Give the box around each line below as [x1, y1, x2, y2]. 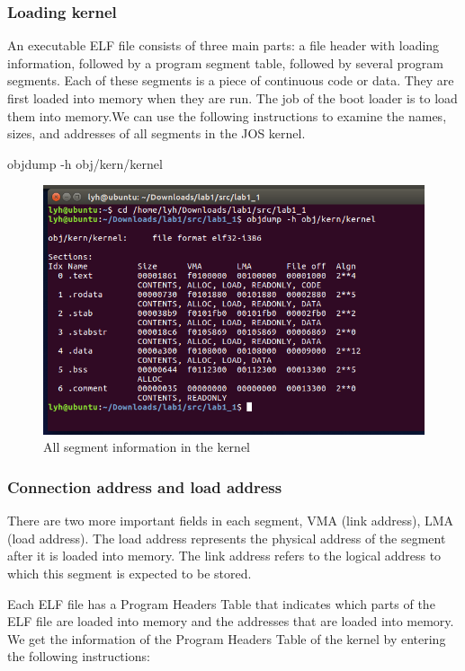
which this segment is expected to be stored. [7, 563, 252, 582]
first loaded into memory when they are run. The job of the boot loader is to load [7, 89, 458, 107]
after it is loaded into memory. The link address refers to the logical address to [7, 546, 442, 565]
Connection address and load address [7, 475, 282, 498]
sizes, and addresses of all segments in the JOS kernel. [7, 124, 306, 143]
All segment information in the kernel [43, 437, 250, 456]
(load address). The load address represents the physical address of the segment [7, 528, 446, 547]
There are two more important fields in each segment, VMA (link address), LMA [7, 511, 454, 530]
